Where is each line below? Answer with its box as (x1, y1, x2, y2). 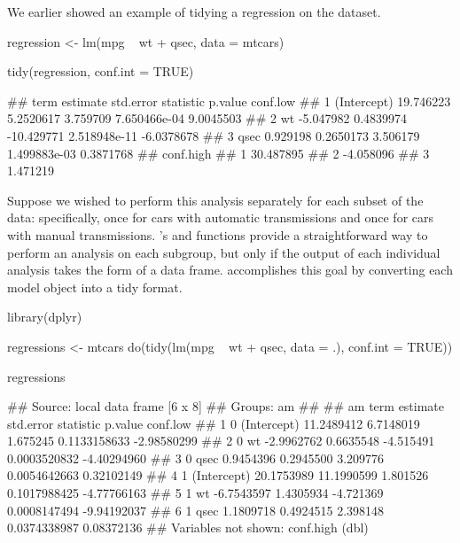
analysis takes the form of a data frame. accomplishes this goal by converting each (7, 260, 453, 279)
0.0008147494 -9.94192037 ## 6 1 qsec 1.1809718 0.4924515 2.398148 (7, 500, 385, 519)
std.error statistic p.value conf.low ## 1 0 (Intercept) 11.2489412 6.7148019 (7, 414, 420, 432)
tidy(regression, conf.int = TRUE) (7, 62, 194, 81)
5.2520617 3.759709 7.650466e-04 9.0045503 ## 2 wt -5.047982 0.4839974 (7, 109, 408, 128)
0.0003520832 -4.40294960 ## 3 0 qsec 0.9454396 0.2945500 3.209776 (7, 448, 385, 467)
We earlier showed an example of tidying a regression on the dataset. (7, 3, 381, 20)
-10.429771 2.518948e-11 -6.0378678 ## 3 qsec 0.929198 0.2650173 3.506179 (7, 126, 420, 144)
